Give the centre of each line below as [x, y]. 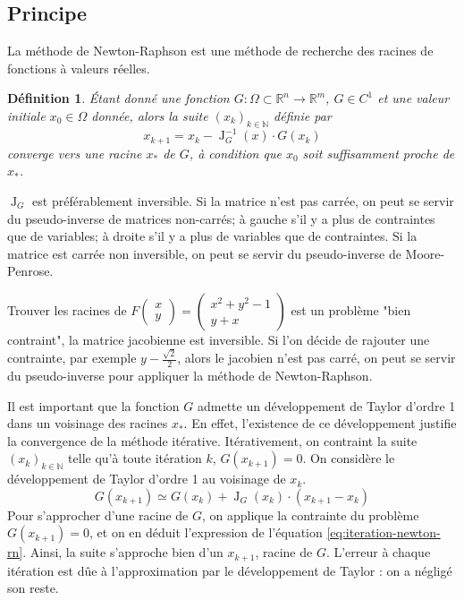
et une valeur [413, 98]
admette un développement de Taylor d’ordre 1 [326, 405]
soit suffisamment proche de [379, 153]
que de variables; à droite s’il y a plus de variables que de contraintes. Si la [212, 236]
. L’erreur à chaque [378, 552]
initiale [26, 115]
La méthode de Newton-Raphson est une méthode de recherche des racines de [220, 51]
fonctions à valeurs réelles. [79, 68]
